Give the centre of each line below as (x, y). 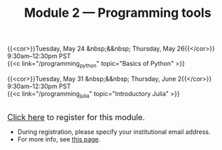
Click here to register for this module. (76, 117)
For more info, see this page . (59, 139)
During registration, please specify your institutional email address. (114, 132)
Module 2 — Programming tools (118, 13)
